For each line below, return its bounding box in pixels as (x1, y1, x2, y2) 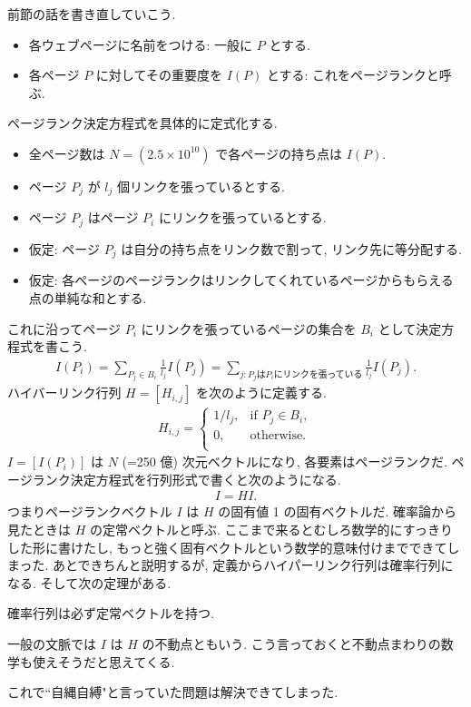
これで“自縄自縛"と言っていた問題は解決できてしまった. (7, 682, 339, 702)
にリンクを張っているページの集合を (141, 319, 357, 338)
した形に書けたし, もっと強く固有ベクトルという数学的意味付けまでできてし (7, 537, 460, 556)
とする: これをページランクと (266, 65, 439, 84)
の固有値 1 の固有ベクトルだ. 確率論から (218, 502, 457, 521)
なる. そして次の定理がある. (7, 573, 172, 592)
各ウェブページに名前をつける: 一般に (28, 34, 253, 54)
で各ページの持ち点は (215, 143, 342, 162)
